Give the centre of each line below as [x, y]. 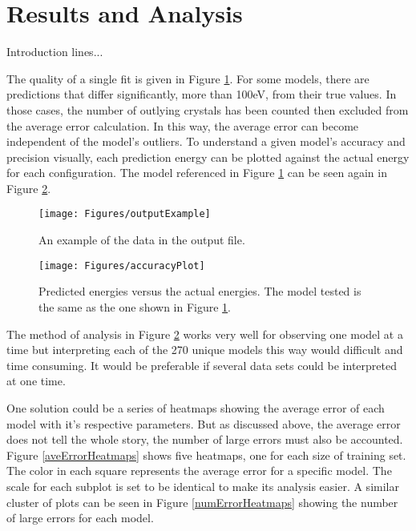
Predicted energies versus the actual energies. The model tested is [200, 291]
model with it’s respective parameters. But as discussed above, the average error [204, 423]
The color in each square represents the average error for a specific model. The [199, 471]
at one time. [36, 381]
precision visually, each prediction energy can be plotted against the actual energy [208, 157]
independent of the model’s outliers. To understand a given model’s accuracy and [206, 141]
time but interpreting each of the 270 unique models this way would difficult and [205, 350]
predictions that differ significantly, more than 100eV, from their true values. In [202, 94]
